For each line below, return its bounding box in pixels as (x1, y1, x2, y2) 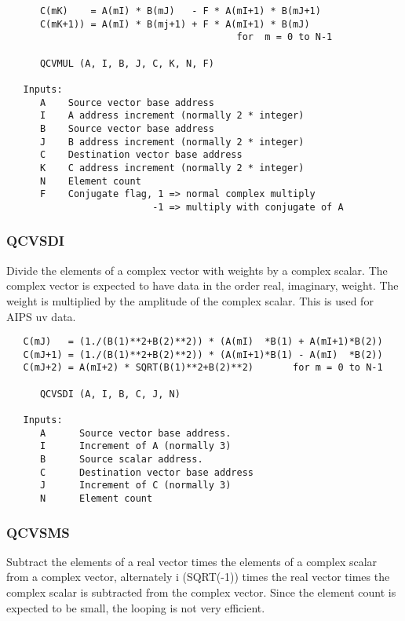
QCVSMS (6, 522, 70, 542)
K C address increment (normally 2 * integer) (39, 162, 305, 174)
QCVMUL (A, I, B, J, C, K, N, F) (39, 57, 214, 69)
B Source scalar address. (39, 454, 203, 465)
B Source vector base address (39, 122, 214, 134)
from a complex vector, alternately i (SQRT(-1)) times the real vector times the (6, 568, 390, 585)
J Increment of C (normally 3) (39, 480, 232, 491)
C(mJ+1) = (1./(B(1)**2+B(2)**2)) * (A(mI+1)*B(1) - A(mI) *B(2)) (23, 349, 383, 360)
